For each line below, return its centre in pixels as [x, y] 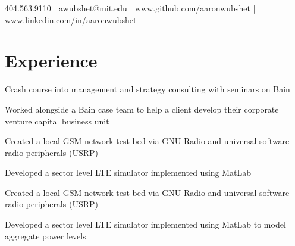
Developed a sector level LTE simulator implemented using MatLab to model [145, 224]
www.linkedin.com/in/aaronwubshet [71, 19]
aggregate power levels [45, 236]
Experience [51, 60]
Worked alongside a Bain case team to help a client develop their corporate [142, 109]
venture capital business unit [57, 121]
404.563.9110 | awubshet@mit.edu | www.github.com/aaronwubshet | [130, 8]
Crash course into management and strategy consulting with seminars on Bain [147, 89]
